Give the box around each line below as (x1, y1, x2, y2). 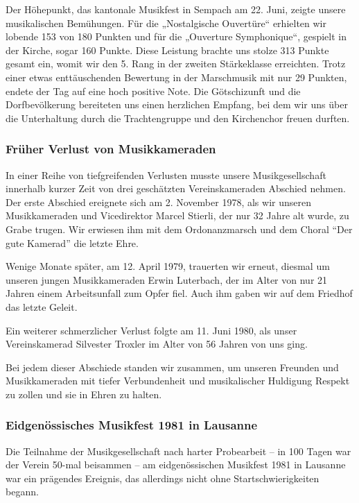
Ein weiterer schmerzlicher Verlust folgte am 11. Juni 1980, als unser (6, 323, 297, 337)
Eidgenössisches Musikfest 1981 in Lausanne (6, 416, 258, 434)
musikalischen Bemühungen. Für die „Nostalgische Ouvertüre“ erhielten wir (6, 15, 326, 30)
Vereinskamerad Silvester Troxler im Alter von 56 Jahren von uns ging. (6, 336, 308, 351)
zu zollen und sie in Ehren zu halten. (6, 386, 162, 401)
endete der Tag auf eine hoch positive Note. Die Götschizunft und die (6, 83, 301, 98)
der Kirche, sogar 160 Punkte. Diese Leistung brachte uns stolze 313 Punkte (6, 42, 329, 57)
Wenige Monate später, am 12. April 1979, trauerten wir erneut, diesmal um (6, 259, 330, 273)
